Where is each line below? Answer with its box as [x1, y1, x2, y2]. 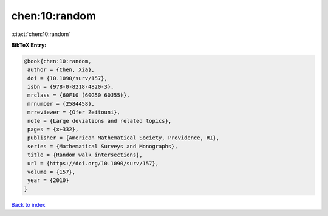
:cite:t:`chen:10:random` [11, 30, 71, 38]
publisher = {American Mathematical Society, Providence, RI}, [27, 134, 220, 141]
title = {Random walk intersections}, [27, 152, 143, 158]
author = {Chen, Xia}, [27, 66, 95, 73]
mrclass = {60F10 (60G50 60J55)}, [27, 92, 130, 99]
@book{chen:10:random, [24, 58, 92, 64]
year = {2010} [27, 177, 69, 184]
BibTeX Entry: [11, 41, 47, 49]
